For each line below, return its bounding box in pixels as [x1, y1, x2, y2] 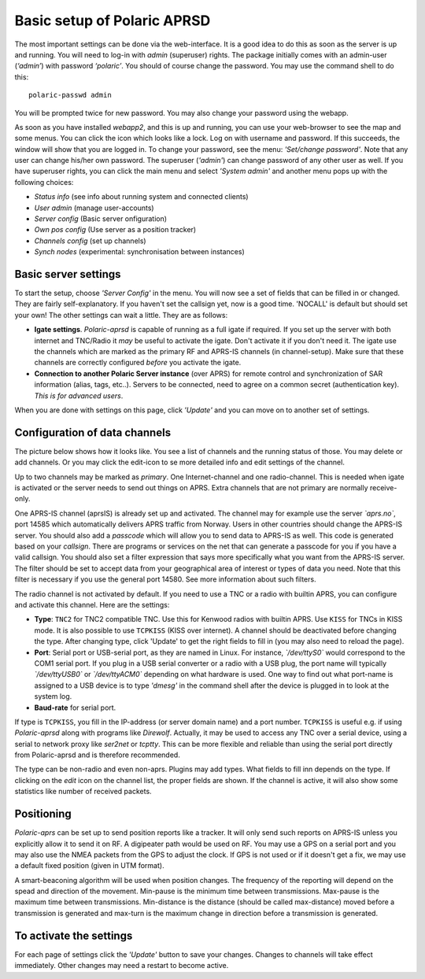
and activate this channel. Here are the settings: [14, 600, 170, 609]
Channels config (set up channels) [34, 236, 146, 246]
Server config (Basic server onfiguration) [34, 214, 168, 224]
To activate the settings [14, 929, 133, 942]
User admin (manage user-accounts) [34, 203, 154, 212]
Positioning [14, 807, 72, 821]
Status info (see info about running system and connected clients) [34, 192, 249, 201]
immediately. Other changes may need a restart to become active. [14, 961, 229, 970]
